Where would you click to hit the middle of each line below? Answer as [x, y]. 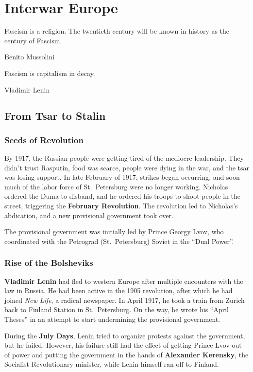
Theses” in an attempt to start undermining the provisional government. [112, 319]
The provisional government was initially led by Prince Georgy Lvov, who [114, 232]
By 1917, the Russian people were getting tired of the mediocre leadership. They [124, 158]
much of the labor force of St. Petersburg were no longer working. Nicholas [116, 186]
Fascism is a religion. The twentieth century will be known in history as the [117, 31]
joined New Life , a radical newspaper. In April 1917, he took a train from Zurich [125, 300]
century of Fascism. [33, 40]
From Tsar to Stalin [55, 116]
